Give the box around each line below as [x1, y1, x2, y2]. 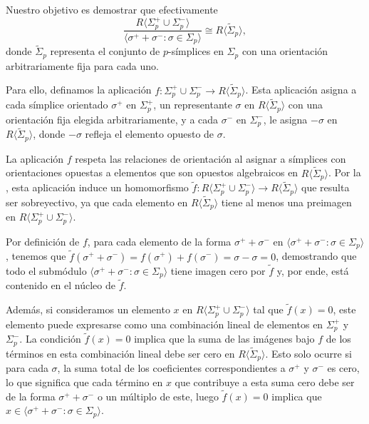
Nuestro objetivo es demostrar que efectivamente [6, 2, 218, 16]
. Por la [328, 165, 361, 180]
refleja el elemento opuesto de [85, 126, 214, 141]
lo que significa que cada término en [6, 375, 163, 390]
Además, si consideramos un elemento [6, 302, 170, 317]
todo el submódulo [6, 263, 87, 278]
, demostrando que [276, 248, 357, 263]
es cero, [327, 360, 360, 375]
